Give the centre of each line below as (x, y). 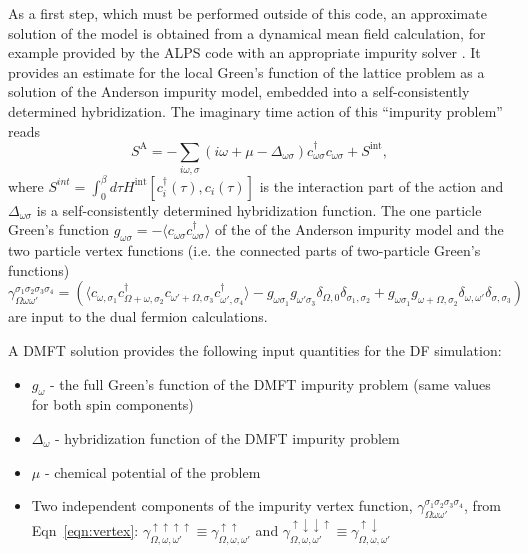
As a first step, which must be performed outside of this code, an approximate (247, 13)
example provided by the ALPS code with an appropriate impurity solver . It (244, 52)
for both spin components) (112, 404)
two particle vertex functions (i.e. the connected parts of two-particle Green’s (244, 250)
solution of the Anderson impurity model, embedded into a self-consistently (239, 91)
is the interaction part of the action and (381, 185)
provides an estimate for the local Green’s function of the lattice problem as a (246, 71)
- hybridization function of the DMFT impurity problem (227, 437)
